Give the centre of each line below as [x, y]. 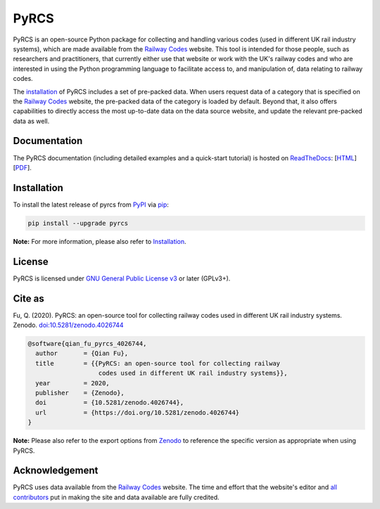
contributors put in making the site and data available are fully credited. [116, 497]
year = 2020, [73, 383]
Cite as [29, 298]
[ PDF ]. [22, 167]
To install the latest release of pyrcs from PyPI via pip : [91, 205]
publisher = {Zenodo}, [80, 393]
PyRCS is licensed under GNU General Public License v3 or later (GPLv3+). [122, 278]
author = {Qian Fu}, [82, 354]
